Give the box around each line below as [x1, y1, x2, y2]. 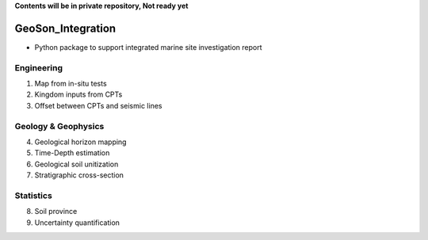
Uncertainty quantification [34, 218, 120, 227]
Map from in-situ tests [34, 79, 107, 89]
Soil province [34, 207, 78, 216]
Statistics [14, 190, 53, 201]
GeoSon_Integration [14, 21, 117, 35]
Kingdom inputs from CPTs [34, 90, 123, 99]
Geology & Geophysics [14, 120, 105, 131]
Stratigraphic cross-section [34, 170, 124, 180]
